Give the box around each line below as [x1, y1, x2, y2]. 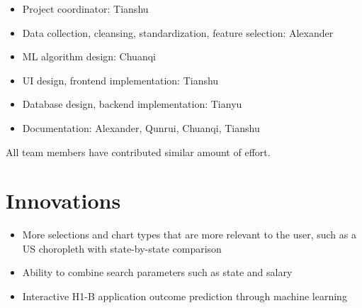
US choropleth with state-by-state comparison [22, 241, 222, 255]
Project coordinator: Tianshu [22, 1, 149, 16]
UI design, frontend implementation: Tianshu [22, 72, 219, 87]
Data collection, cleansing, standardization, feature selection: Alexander [22, 25, 334, 40]
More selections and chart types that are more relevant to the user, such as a [22, 227, 356, 242]
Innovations [6, 186, 121, 215]
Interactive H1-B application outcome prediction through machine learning [22, 289, 347, 304]
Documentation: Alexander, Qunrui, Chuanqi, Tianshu [22, 120, 260, 135]
